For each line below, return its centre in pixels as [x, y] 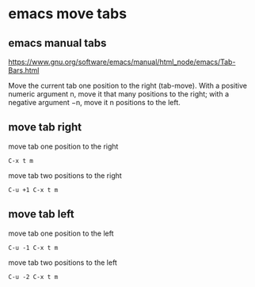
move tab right [45, 127]
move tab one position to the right [63, 146]
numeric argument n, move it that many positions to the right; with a [119, 94]
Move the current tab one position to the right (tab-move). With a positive [128, 85]
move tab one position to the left [61, 233]
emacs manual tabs [57, 43]
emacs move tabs [68, 14]
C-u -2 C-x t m [33, 277]
